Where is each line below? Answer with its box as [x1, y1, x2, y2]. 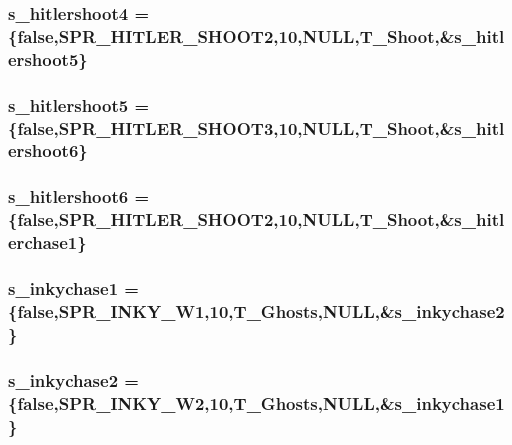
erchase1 [8, 230, 78, 255]
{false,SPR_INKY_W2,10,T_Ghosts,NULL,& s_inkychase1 [8, 390, 505, 415]
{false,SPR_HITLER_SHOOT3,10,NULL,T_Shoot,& [8, 115, 455, 140]
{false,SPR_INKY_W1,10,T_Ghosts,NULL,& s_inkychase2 [8, 298, 505, 323]
